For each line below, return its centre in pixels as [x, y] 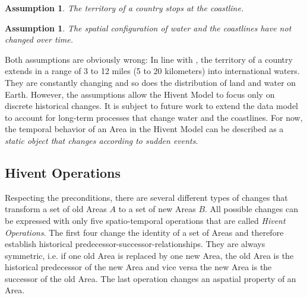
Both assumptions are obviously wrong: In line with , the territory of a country [149, 59]
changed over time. [39, 39]
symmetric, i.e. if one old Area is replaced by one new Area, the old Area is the [149, 255]
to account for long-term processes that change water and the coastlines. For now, [154, 117]
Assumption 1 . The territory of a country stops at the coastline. [124, 8]
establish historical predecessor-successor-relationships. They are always [135, 244]
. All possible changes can [251, 209]
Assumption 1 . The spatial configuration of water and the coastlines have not [148, 28]
